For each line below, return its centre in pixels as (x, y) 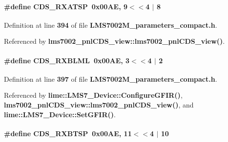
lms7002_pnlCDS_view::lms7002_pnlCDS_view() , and (99, 104)
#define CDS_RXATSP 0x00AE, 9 (66, 6)
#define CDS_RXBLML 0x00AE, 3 (67, 60)
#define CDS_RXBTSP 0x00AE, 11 (68, 133)
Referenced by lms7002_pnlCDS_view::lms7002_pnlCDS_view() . (114, 41)
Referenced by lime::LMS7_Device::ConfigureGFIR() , (93, 95)
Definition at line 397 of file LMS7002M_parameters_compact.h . (111, 79)
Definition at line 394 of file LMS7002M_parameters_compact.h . (111, 25)
